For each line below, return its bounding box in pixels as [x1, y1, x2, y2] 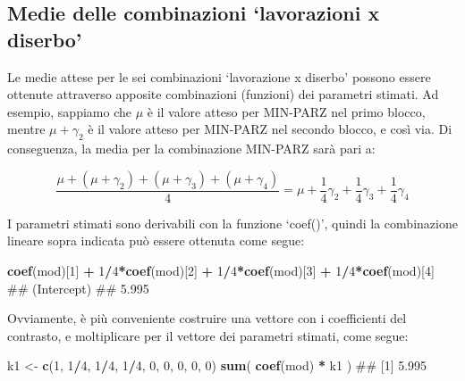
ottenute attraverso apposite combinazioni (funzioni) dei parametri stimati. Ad [7, 85, 439, 104]
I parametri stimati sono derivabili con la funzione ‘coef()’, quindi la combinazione [7, 213, 458, 232]
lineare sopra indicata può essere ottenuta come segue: [7, 231, 305, 250]
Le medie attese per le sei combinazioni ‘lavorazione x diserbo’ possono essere [7, 67, 431, 86]
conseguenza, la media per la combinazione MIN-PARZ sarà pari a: [7, 139, 376, 158]
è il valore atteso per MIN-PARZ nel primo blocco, [147, 102, 426, 120]
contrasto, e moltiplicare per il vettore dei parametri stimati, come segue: [7, 326, 409, 344]
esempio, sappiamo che [7, 102, 131, 120]
